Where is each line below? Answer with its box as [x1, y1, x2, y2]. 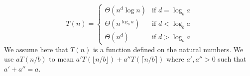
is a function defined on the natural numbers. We [93, 44, 244, 54]
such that [218, 54, 247, 64]
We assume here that [4, 44, 68, 54]
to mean [49, 54, 74, 64]
